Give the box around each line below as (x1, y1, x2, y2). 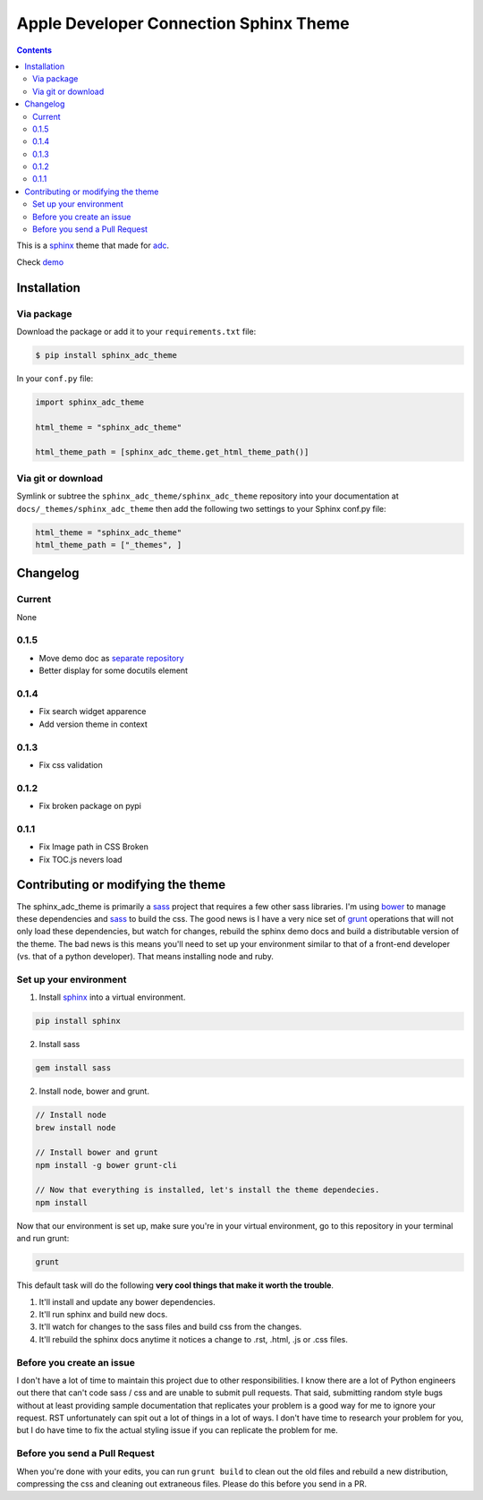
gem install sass (35, 1063, 112, 1073)
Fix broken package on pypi (38, 801, 142, 812)
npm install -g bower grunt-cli (35, 1160, 178, 1170)
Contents (16, 45, 53, 55)
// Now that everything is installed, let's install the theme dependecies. (35, 1185, 380, 1195)
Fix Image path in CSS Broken (38, 841, 149, 852)
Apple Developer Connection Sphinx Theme (16, 13, 350, 33)
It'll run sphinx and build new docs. (38, 1308, 168, 1319)
